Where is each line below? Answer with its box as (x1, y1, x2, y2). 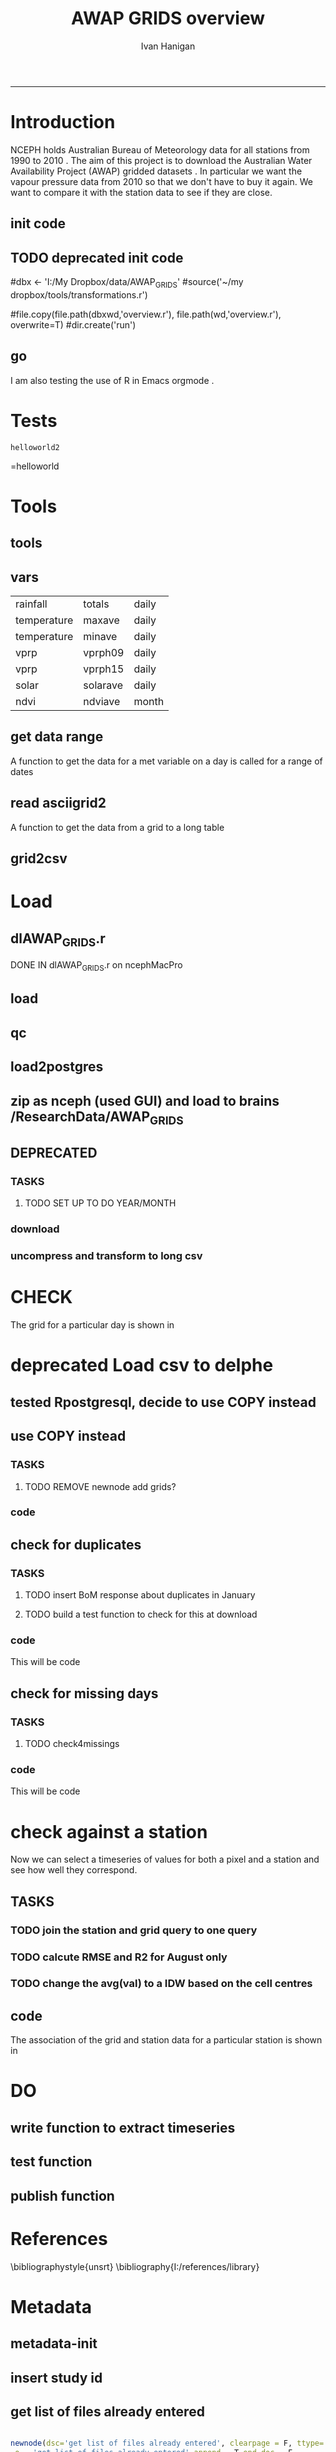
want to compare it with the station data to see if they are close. (10, 186, 273, 198)
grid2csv (10, 850, 68, 867)
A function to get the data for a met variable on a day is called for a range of (10, 755, 323, 767)
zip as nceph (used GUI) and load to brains (10, 1092, 280, 1109)
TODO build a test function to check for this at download (24, 1608, 258, 1621)
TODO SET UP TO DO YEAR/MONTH (24, 1197, 177, 1209)
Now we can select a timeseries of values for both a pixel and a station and (10, 1853, 320, 1866)
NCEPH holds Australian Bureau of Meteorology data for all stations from (10, 143, 310, 156)
